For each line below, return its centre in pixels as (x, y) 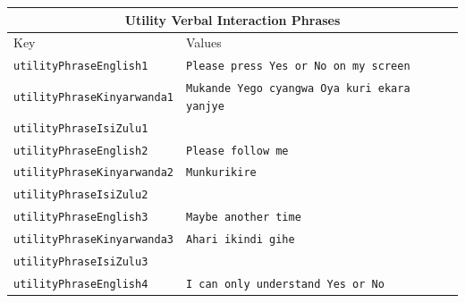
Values (203, 42)
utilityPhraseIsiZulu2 (81, 195)
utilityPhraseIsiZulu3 (81, 262)
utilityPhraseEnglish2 (81, 151)
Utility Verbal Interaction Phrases (232, 19)
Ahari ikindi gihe (240, 240)
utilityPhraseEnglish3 (81, 218)
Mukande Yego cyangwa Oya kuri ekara (298, 89)
